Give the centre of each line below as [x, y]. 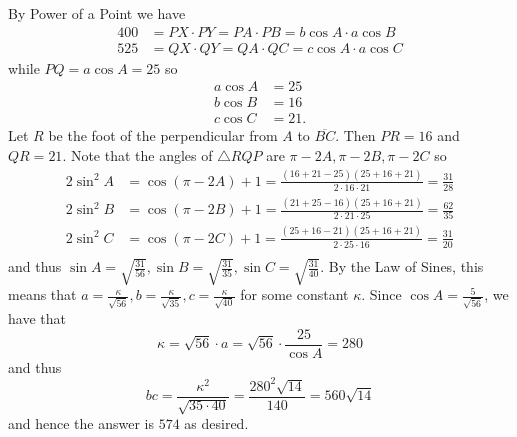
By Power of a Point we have [97, 13]
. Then [355, 135]
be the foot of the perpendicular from [163, 135]
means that [42, 294]
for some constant [294, 294]
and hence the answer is [81, 423]
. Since [381, 294]
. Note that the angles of [137, 154]
